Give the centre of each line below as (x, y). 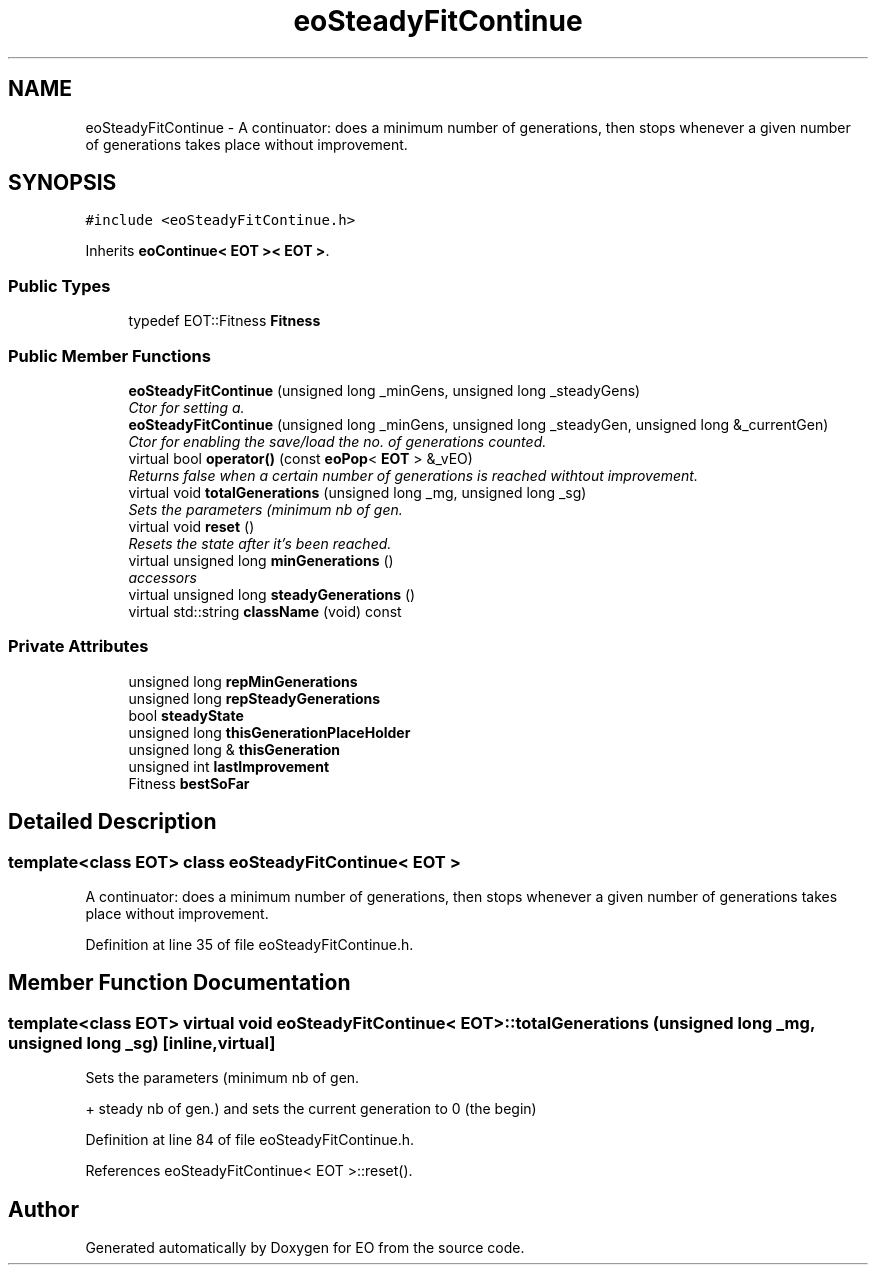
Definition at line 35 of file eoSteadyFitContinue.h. (249, 944)
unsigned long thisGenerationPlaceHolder (269, 732)
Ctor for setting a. (186, 407)
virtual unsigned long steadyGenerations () (272, 594)
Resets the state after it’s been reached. (260, 543)
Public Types (59, 285)
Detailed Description (112, 822)
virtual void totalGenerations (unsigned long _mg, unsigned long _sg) (357, 492)
